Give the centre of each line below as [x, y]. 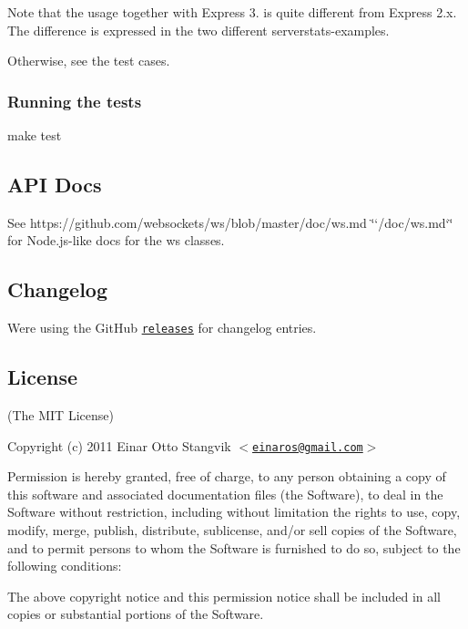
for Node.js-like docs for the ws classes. [116, 240]
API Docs [55, 184]
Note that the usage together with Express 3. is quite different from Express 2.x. [232, 12]
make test [35, 135]
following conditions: [65, 566]
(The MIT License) [61, 415]
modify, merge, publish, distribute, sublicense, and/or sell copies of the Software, [232, 530]
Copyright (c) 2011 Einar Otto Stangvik [119, 445]
